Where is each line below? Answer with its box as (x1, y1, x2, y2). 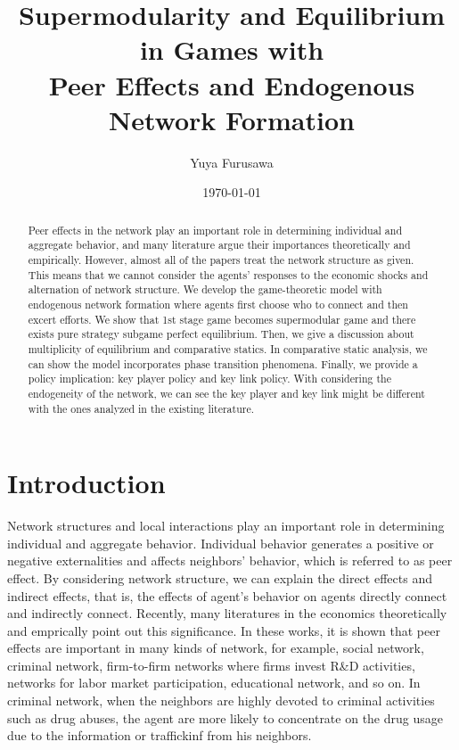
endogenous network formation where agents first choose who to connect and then (28, 296, 408, 311)
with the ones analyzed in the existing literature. (28, 400, 255, 416)
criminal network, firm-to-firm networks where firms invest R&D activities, (7, 655, 415, 674)
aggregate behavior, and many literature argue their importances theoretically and (28, 237, 411, 252)
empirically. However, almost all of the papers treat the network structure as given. (28, 251, 414, 267)
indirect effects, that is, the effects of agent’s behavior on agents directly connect (7, 586, 447, 605)
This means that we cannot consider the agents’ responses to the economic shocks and (28, 267, 429, 282)
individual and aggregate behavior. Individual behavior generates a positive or (7, 533, 434, 552)
